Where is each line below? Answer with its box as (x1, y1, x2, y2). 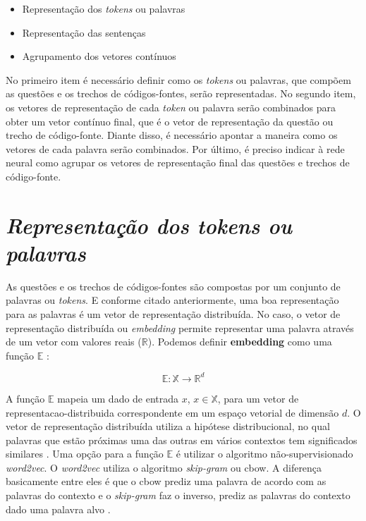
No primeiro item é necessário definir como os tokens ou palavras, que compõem (6, 72, 351, 87)
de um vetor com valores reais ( (6, 334, 142, 349)
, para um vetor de (217, 391, 299, 405)
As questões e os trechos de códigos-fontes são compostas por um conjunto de (6, 278, 341, 293)
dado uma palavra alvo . (6, 501, 111, 516)
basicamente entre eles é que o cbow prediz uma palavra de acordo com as (6, 474, 327, 489)
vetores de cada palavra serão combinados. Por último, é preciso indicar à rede (6, 141, 345, 156)
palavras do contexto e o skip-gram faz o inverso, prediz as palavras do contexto (6, 488, 350, 503)
